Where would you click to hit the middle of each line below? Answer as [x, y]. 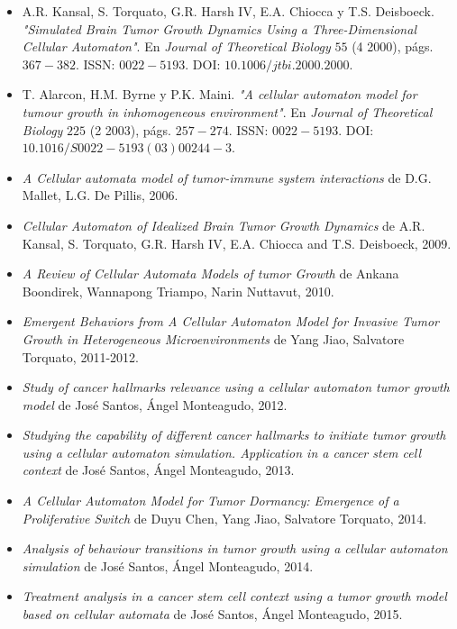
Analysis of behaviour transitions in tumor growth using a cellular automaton [235, 548]
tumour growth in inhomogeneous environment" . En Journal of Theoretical [227, 111]
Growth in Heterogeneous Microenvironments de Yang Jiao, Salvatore [213, 338]
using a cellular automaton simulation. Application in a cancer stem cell [221, 452]
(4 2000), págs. [393, 46]
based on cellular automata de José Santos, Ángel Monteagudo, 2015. [212, 614]
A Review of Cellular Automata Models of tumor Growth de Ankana [210, 273]
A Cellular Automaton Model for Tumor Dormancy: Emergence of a [210, 501]
